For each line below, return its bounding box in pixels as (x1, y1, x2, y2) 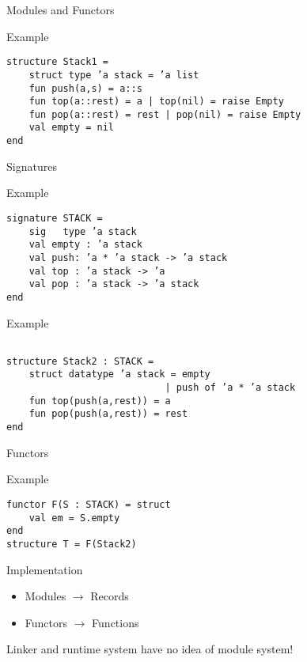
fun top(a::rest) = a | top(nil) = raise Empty (28, 96, 284, 108)
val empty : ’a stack (28, 239, 142, 251)
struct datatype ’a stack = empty (28, 369, 210, 380)
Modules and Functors (6, 2, 115, 17)
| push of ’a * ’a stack (165, 382, 296, 394)
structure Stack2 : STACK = (6, 355, 154, 367)
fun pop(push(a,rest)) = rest (28, 408, 188, 420)
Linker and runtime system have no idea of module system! (6, 641, 294, 657)
